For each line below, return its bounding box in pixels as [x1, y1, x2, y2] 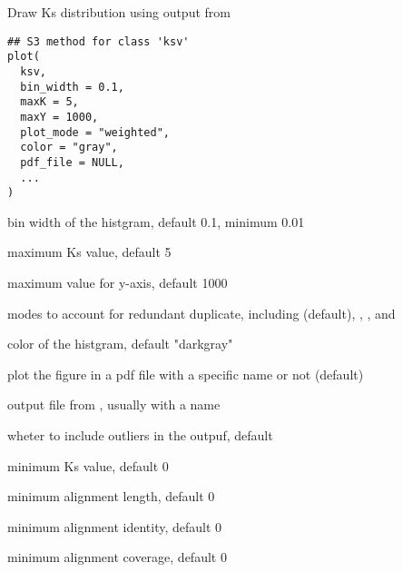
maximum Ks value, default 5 [7, 242, 172, 261]
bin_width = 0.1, [20, 80, 124, 94]
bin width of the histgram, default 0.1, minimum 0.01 [7, 212, 305, 231]
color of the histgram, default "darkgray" [7, 334, 233, 353]
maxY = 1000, [20, 110, 99, 123]
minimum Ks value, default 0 [7, 456, 169, 475]
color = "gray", [20, 141, 118, 154]
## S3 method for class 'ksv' [7, 35, 190, 48]
